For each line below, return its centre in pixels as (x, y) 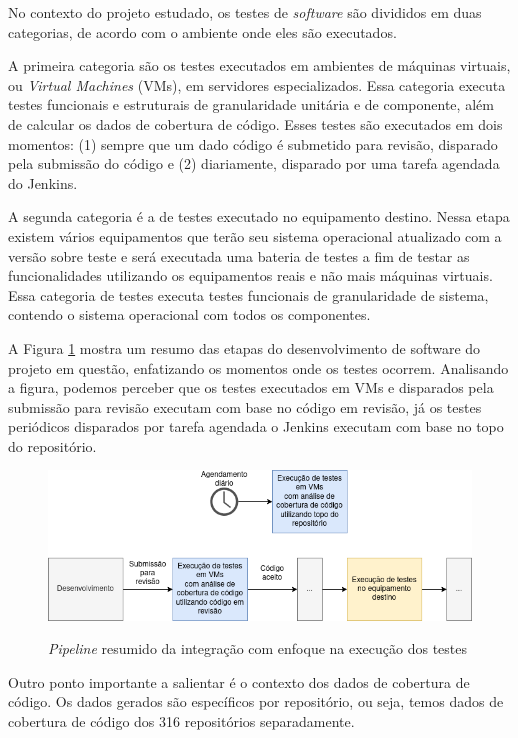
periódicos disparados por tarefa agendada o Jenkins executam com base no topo (256, 426)
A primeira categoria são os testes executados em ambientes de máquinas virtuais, (259, 65)
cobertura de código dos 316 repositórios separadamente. (181, 720)
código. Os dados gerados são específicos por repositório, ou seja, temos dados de (256, 701)
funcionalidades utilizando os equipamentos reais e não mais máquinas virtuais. (250, 275)
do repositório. (52, 445)
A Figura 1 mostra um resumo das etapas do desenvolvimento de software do (244, 347)
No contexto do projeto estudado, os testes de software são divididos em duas (245, 12)
